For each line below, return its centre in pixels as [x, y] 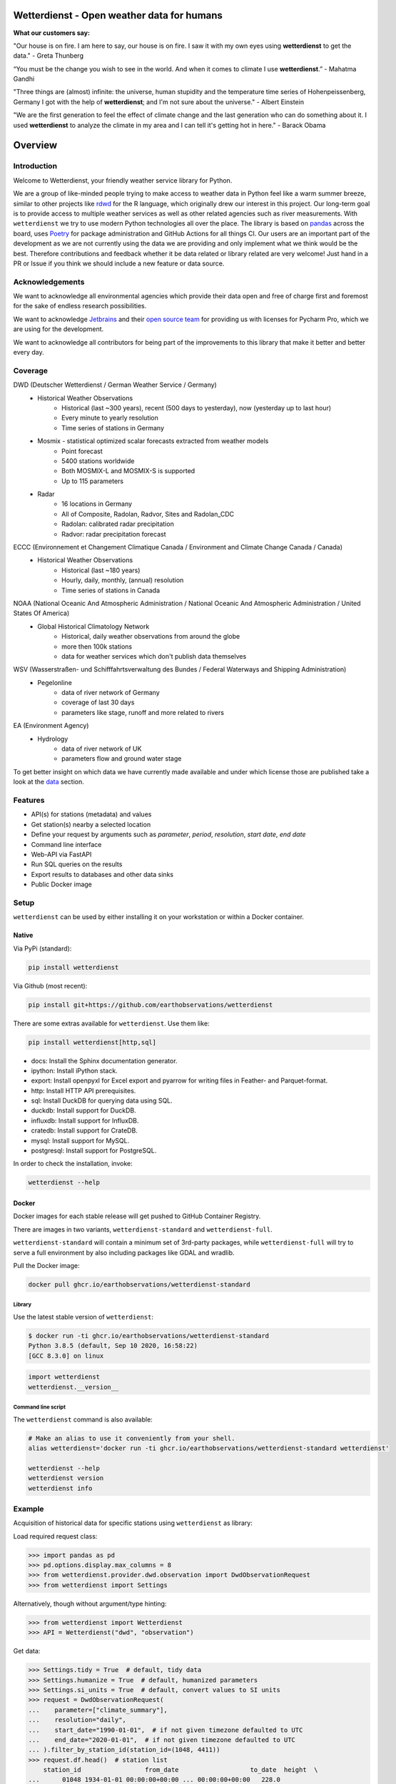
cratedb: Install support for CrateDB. [85, 1130]
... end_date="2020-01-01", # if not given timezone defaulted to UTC [162, 1740]
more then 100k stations [97, 647]
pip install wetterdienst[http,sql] [92, 1042]
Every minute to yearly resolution [110, 418]
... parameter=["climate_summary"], [98, 1710]
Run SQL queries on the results [77, 864]
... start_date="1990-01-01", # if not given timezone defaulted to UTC [166, 1730]
